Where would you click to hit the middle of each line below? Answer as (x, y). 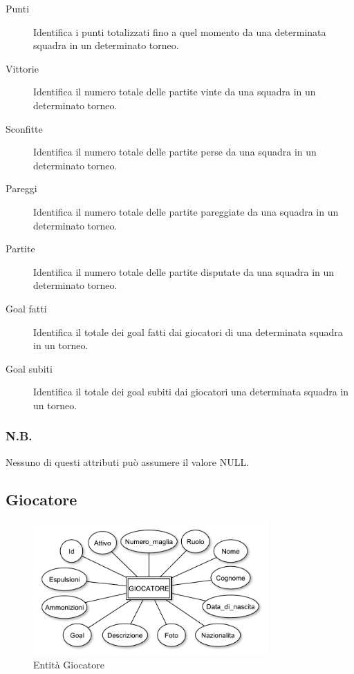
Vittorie (22, 68)
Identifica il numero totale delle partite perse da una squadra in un (175, 152)
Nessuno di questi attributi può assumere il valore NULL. (128, 461)
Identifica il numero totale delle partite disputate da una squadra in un (184, 271)
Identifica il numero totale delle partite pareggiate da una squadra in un (186, 211)
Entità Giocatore (69, 665)
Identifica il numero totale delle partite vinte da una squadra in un (175, 92)
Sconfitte (24, 128)
